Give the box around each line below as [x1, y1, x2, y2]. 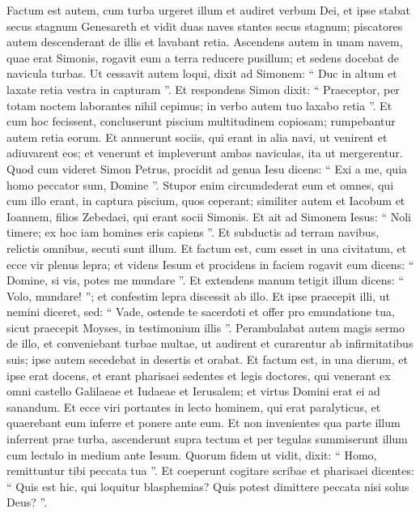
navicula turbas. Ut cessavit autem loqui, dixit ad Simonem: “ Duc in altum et [6, 65, 397, 82]
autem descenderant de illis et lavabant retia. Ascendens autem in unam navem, [6, 33, 403, 50]
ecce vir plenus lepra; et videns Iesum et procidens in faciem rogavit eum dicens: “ [6, 255, 414, 272]
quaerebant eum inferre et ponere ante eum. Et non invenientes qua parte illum [6, 414, 401, 431]
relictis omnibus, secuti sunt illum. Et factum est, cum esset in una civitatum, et [6, 239, 407, 256]
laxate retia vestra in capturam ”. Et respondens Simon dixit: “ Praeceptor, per [6, 80, 400, 97]
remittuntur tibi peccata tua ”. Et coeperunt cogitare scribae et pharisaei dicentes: [6, 462, 414, 479]
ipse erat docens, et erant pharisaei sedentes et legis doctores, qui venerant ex [6, 366, 391, 383]
